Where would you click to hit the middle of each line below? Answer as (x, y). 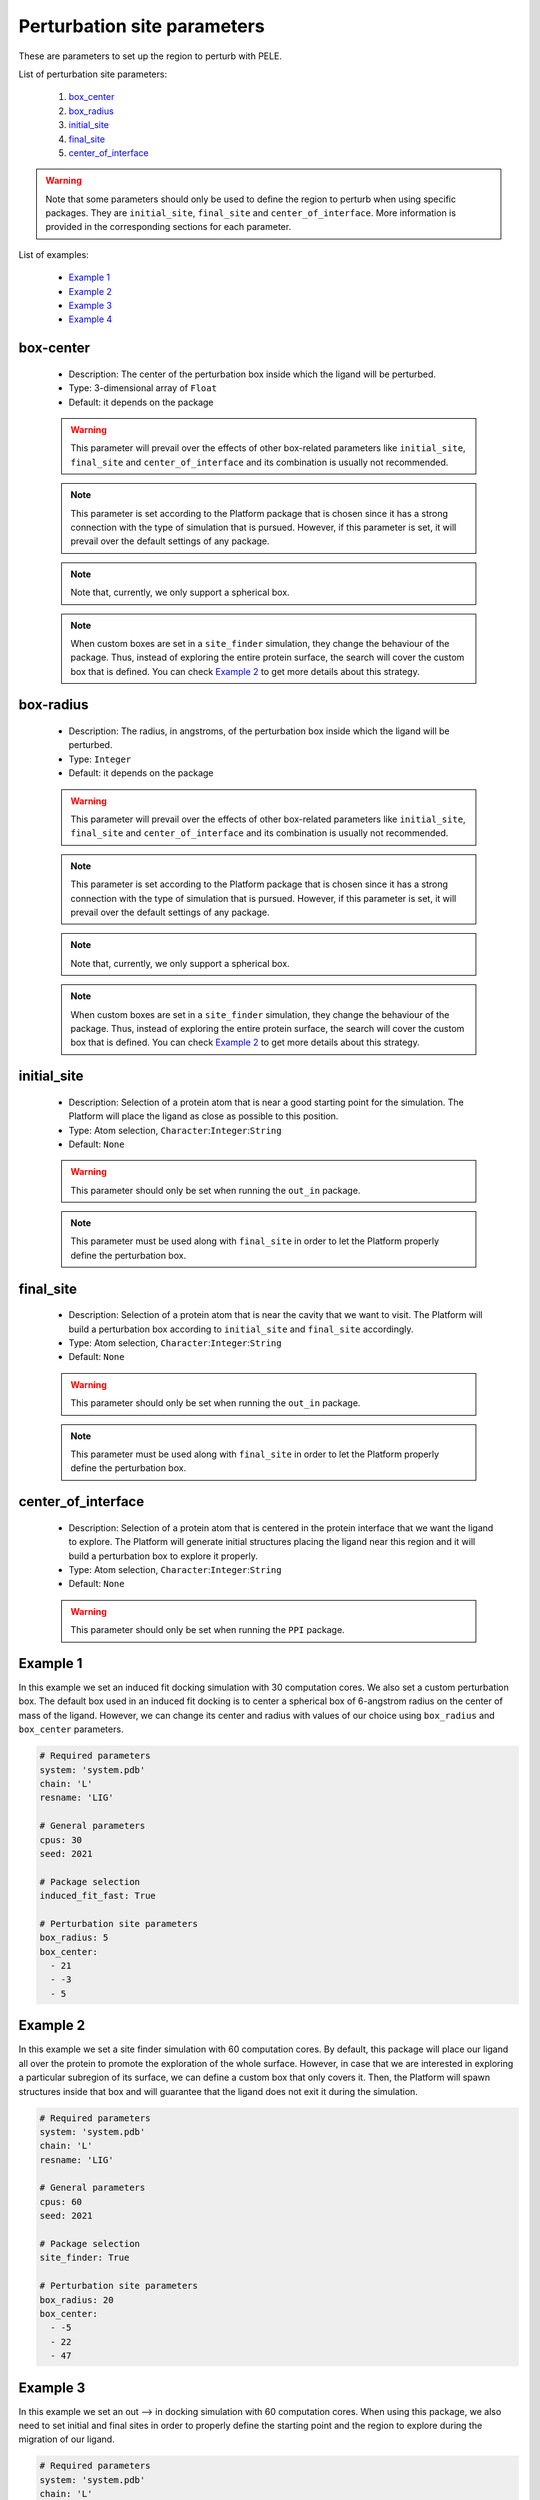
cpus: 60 (61, 2201)
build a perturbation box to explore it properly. (163, 1556)
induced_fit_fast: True (98, 1896)
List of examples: (53, 254)
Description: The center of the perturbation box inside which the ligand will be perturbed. (252, 374)
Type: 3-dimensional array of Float (142, 388)
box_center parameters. (71, 1729)
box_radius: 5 (74, 1938)
